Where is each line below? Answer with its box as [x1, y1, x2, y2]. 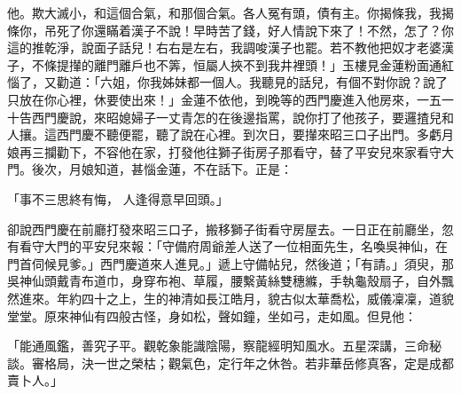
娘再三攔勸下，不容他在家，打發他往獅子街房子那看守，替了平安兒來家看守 [7, 142, 441, 161]
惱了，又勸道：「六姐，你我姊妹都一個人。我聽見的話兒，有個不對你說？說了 [7, 73, 448, 91]
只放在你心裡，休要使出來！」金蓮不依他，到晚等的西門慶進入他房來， [7, 90, 417, 108]
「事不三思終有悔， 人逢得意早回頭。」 [7, 189, 229, 208]
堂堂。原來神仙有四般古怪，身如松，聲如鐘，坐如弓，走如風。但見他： [7, 306, 417, 325]
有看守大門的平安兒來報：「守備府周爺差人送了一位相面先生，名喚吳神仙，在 [7, 237, 448, 256]
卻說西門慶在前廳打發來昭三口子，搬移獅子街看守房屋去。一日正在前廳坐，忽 [7, 219, 454, 238]
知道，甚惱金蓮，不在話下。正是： [93, 160, 293, 178]
